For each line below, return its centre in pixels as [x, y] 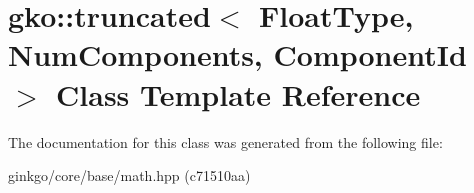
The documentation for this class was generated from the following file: [225, 141]
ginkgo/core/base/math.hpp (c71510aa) [129, 175]
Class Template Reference [238, 93]
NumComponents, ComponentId [237, 54]
